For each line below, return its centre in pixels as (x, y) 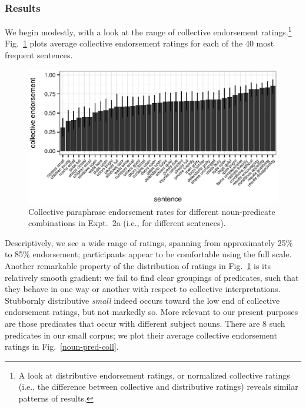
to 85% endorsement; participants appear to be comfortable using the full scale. (148, 254)
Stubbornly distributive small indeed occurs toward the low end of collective (142, 300)
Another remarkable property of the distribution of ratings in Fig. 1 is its (138, 265)
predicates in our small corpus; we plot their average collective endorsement (141, 335)
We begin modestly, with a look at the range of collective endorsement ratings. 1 (148, 31)
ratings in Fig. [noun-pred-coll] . (62, 346)
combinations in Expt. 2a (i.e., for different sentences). (127, 223)
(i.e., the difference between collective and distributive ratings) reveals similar (158, 387)
